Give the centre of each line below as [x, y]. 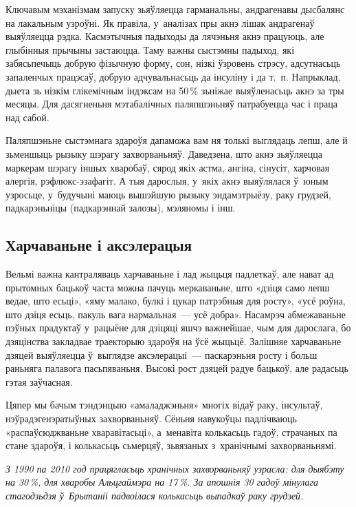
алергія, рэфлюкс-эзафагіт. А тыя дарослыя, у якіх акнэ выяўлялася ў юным [167, 181]
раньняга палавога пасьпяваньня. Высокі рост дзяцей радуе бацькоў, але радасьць [177, 368]
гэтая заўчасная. [39, 381]
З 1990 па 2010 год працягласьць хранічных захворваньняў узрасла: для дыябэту [175, 468]
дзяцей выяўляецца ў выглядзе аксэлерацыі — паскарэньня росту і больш [162, 354]
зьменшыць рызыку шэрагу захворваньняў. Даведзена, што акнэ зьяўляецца [164, 153]
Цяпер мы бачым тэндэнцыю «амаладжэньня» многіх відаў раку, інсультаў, [164, 405]
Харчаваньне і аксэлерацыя [99, 245]
